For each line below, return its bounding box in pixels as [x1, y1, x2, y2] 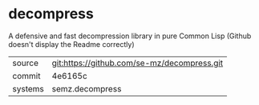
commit [12, 70, 41, 81]
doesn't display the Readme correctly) [8, 39, 135, 49]
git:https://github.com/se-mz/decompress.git [51, 57, 224, 68]
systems [12, 83, 44, 94]
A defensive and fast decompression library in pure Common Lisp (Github [8, 31, 252, 41]
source [12, 57, 38, 68]
